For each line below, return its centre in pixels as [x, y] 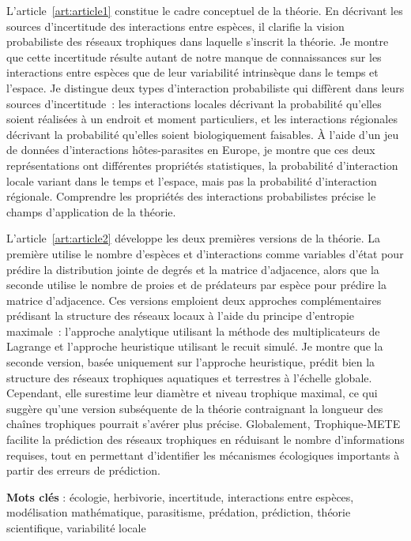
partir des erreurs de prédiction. [83, 470]
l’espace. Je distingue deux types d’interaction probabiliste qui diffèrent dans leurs [205, 87]
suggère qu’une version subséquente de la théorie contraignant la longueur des [195, 408]
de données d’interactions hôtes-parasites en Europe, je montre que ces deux [191, 150]
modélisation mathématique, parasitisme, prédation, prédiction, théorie [179, 512]
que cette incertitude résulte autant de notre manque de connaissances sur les [194, 56]
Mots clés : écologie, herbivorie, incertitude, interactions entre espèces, [180, 496]
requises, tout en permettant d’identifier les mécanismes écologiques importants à [203, 455]
